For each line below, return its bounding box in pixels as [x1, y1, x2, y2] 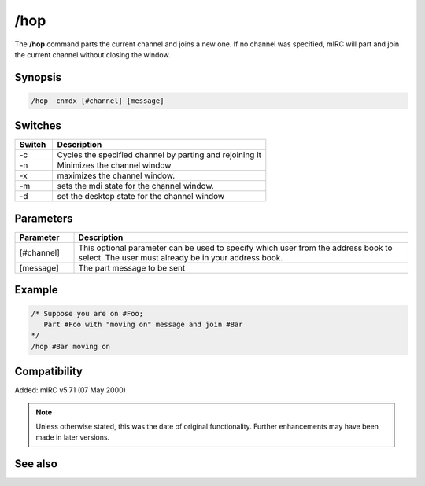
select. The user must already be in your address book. [78, 252, 283, 263]
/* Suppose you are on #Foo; [31, 309, 144, 318]
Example [14, 283, 58, 296]
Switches [14, 119, 62, 133]
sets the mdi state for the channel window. [57, 181, 214, 192]
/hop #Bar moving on [31, 342, 110, 351]
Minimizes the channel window [57, 160, 172, 171]
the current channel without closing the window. [14, 50, 171, 59]
